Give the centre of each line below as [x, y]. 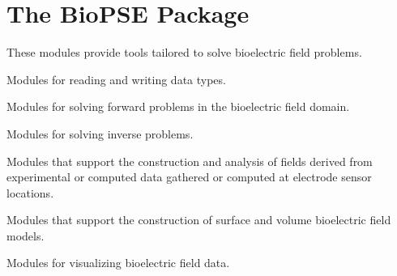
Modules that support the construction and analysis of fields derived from [190, 161]
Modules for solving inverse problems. [100, 133]
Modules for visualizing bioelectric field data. [118, 263]
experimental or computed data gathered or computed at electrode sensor [189, 177]
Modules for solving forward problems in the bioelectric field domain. [178, 106]
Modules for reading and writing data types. [116, 79]
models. [26, 235]
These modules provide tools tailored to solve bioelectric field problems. [184, 52]
